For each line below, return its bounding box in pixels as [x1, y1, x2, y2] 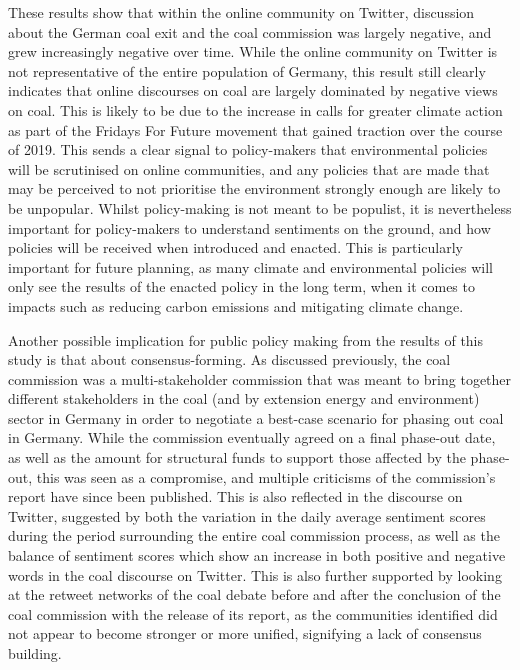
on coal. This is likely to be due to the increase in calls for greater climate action [8, 99, 503, 120]
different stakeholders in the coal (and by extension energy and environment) [8, 388, 480, 409]
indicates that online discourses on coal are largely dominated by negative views [8, 80, 498, 101]
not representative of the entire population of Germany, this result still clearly [8, 60, 486, 81]
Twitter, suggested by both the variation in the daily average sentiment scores [8, 505, 486, 526]
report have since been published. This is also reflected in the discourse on [8, 486, 463, 507]
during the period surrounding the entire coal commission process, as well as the [8, 525, 500, 546]
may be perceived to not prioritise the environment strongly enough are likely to [8, 178, 501, 199]
